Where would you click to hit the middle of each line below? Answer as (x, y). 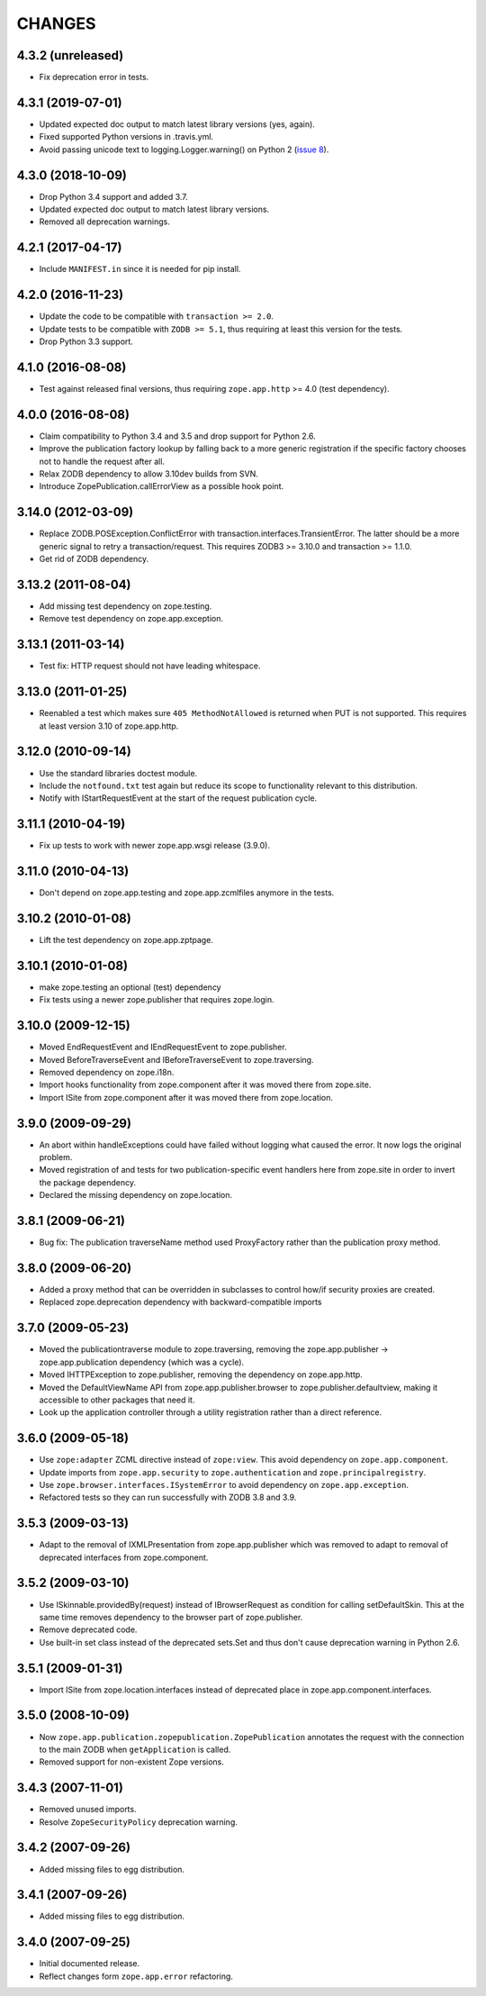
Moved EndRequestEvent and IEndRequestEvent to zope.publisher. (163, 1047)
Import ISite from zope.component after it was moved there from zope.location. (186, 1097)
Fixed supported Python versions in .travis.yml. (126, 137)
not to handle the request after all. (102, 461)
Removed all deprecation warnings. (105, 222)
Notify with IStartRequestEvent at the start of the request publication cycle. (178, 798)
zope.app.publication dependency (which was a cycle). (142, 1362)
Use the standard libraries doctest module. (118, 773)
